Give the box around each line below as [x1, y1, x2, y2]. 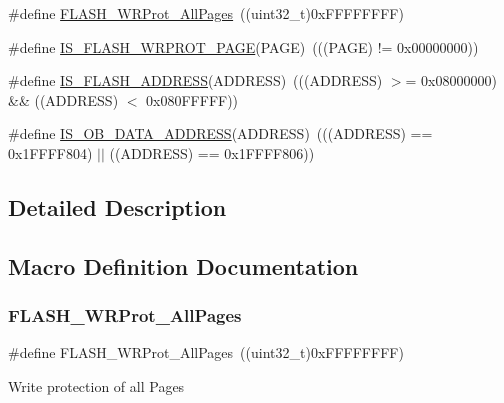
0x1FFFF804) [8, 142, 93, 163]
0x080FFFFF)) [146, 89, 239, 110]
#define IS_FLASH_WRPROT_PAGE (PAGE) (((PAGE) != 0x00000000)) [8, 36, 479, 57]
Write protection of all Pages [8, 375, 185, 396]
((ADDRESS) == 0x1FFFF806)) [109, 142, 315, 163]
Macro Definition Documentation [8, 250, 359, 281]
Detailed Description [8, 191, 227, 222]
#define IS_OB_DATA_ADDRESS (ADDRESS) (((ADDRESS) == [8, 123, 433, 144]
